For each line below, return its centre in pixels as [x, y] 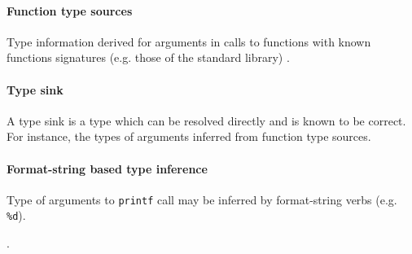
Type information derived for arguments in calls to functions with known [189, 41]
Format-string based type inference [107, 168]
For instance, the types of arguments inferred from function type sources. [189, 136]
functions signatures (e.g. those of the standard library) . [148, 57]
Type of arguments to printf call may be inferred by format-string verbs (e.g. [202, 199]
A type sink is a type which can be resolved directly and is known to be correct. [206, 120]
